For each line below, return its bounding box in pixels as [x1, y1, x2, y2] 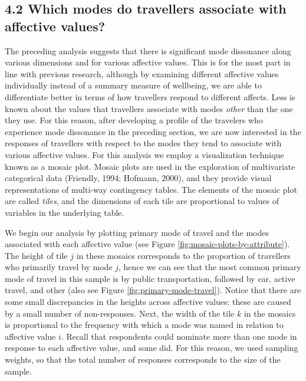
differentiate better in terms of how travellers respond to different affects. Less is [5, 90, 295, 103]
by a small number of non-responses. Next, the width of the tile [5, 307, 235, 319]
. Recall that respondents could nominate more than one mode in [61, 330, 297, 342]
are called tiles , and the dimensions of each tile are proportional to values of [5, 195, 279, 207]
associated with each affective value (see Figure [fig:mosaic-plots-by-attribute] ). [5, 238, 290, 250]
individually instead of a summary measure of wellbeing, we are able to [5, 79, 262, 91]
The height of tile [5, 249, 68, 261]
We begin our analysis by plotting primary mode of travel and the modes [5, 226, 269, 238]
